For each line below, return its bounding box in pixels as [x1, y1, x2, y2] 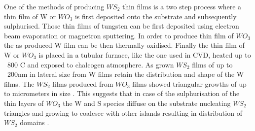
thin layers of [4, 98, 44, 108]
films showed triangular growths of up [132, 78, 247, 89]
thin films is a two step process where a [122, 1, 242, 11]
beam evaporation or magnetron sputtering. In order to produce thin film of [4, 30, 234, 40]
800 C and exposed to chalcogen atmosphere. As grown [7, 59, 174, 69]
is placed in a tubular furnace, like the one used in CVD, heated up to [38, 49, 251, 60]
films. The [4, 78, 35, 89]
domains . [20, 117, 49, 128]
